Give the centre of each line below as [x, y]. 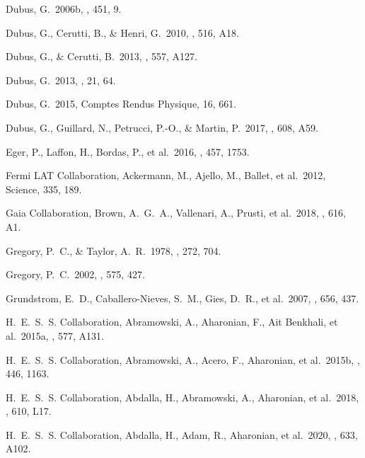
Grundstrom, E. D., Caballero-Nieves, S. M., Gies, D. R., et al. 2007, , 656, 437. [182, 298]
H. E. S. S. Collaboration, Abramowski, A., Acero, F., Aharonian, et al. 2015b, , [183, 359]
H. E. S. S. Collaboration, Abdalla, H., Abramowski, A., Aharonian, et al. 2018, [182, 397]
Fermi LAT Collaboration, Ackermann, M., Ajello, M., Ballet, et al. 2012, [166, 175]
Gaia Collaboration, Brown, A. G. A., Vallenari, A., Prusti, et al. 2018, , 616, [176, 213]
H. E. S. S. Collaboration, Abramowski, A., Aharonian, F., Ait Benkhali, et [172, 322]
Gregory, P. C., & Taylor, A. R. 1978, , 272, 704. [114, 250]
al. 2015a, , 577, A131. [55, 335]
